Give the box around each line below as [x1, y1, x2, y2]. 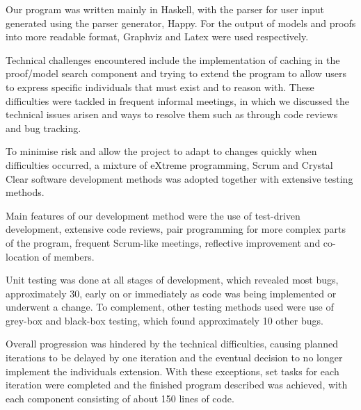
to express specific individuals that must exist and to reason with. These [6, 79, 314, 94]
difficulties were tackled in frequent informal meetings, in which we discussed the [6, 93, 349, 108]
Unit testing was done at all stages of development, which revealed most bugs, [6, 272, 339, 287]
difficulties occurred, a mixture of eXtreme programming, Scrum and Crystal [6, 157, 333, 172]
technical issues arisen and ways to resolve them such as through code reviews [6, 107, 338, 122]
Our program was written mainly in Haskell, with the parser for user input [6, 2, 324, 16]
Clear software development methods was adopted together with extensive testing [6, 171, 353, 186]
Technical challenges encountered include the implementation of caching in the [6, 52, 340, 67]
